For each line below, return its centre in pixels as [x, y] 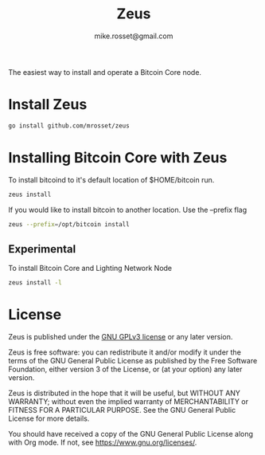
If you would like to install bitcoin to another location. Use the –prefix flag [128, 210]
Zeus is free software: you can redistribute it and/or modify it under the [125, 352]
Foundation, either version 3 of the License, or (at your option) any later [125, 369]
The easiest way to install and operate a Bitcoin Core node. [105, 72]
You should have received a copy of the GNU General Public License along [131, 434]
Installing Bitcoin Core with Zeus [118, 157]
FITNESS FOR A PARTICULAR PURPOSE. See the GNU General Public [122, 410]
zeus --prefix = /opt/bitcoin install [69, 224]
